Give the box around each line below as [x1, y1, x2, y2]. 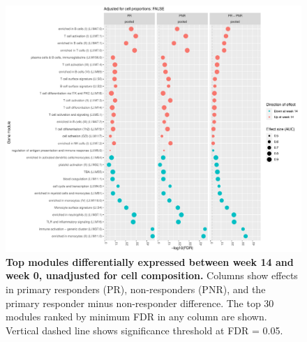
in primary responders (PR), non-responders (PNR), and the [6, 281, 266, 296]
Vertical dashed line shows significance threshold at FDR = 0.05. [6, 322, 283, 337]
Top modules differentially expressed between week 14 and [6, 254, 294, 269]
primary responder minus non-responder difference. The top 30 [6, 295, 274, 310]
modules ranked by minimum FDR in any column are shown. [6, 309, 267, 324]
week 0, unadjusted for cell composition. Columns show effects [6, 268, 298, 283]
